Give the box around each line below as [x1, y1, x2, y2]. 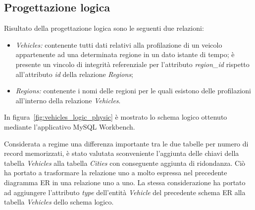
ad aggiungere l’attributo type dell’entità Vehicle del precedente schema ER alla [4, 187, 246, 197]
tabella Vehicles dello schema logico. [4, 197, 114, 207]
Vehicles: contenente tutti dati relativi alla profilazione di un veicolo [15, 39, 222, 50]
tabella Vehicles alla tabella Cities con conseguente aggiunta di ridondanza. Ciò [4, 157, 246, 168]
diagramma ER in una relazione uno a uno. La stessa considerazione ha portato [4, 177, 246, 187]
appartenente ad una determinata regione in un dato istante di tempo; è [15, 49, 235, 60]
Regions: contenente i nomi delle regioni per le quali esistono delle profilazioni [15, 85, 251, 96]
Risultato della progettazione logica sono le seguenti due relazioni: [4, 23, 204, 33]
